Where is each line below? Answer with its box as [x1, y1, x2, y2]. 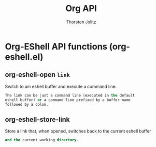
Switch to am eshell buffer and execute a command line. [5, 83, 117, 89]
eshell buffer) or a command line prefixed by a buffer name [5, 98, 131, 102]
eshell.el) [5, 51, 43, 62]
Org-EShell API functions [5, 41, 108, 52]
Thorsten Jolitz [66, 19, 97, 25]
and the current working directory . [5, 138, 79, 143]
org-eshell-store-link [5, 115, 70, 124]
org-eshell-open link [5, 71, 70, 79]
